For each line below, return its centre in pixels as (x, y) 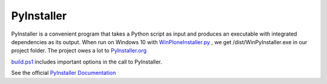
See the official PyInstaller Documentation (64, 73)
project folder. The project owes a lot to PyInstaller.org (79, 51)
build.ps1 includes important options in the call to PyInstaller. (87, 62)
